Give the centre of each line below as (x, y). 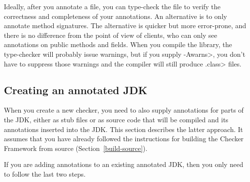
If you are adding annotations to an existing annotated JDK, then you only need (124, 164)
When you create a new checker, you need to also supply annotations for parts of (124, 110)
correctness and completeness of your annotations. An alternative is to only (116, 16)
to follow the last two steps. (45, 174)
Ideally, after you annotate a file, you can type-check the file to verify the (112, 6)
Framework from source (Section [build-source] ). (76, 148)
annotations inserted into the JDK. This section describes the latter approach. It (124, 129)
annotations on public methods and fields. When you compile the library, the (118, 44)
